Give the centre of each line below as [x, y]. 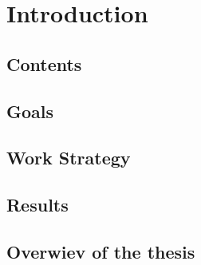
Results [37, 205]
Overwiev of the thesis [101, 251]
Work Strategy [69, 158]
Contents [44, 63]
